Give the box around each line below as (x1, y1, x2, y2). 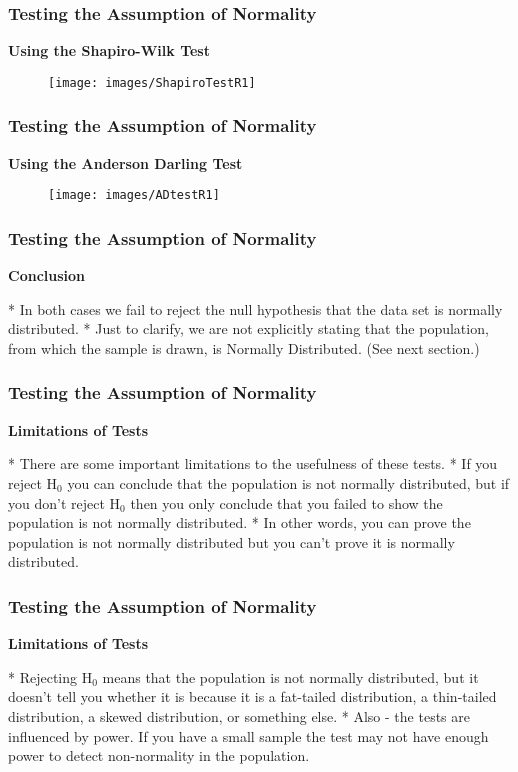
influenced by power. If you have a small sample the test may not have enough (8, 725, 489, 746)
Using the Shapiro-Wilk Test (8, 40, 210, 61)
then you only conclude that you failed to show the (130, 492, 443, 513)
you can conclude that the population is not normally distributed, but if (67, 472, 510, 493)
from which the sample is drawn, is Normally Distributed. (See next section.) (8, 337, 480, 358)
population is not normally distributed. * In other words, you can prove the (8, 512, 471, 533)
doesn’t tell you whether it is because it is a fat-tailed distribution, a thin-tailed (8, 686, 497, 707)
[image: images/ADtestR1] (48, 188, 220, 203)
